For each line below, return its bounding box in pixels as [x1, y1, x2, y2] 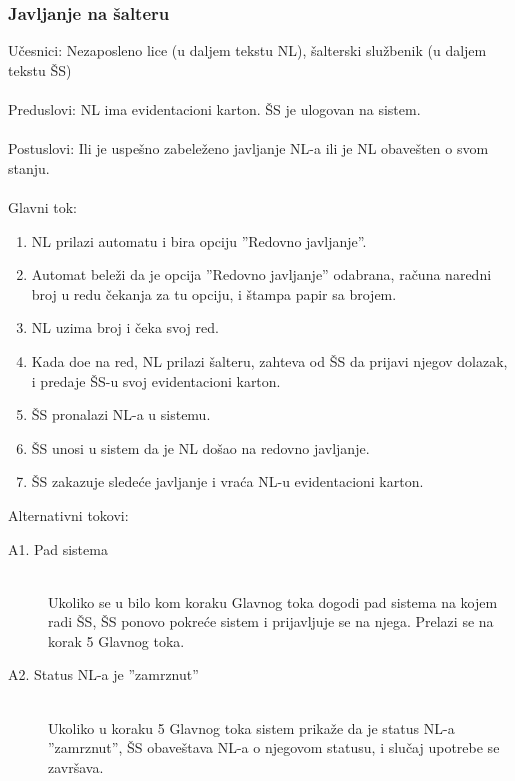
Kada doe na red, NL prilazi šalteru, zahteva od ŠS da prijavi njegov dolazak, [31, 350, 508, 371]
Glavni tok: [8, 196, 77, 217]
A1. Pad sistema [8, 538, 108, 559]
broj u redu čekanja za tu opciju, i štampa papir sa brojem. [31, 283, 397, 304]
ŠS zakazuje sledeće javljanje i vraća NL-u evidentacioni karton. [31, 471, 424, 492]
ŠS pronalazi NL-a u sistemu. [31, 404, 211, 425]
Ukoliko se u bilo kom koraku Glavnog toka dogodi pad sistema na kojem [48, 591, 498, 612]
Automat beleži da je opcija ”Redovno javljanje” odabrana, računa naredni [31, 264, 492, 285]
